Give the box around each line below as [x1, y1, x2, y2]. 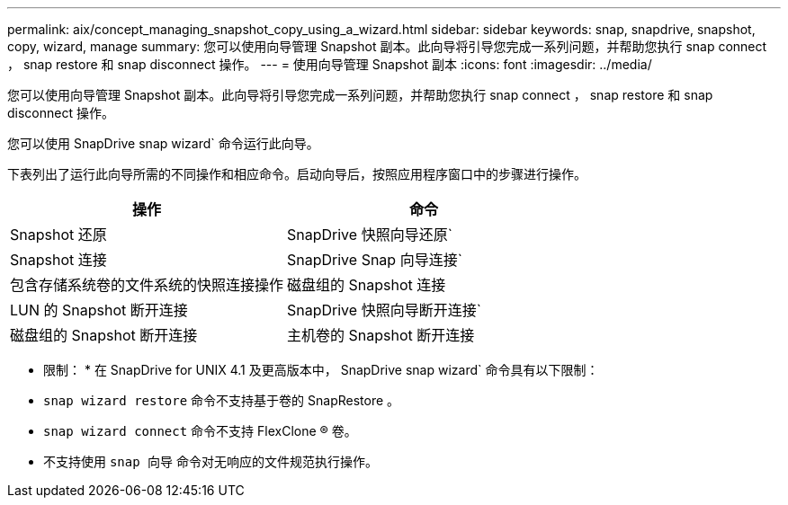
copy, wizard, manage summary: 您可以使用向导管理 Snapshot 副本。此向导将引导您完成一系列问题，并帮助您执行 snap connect [7, 39, 767, 54]
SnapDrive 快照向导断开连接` [287, 301, 481, 319]
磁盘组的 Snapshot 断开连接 [10, 326, 198, 344]
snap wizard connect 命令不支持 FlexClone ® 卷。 [43, 423, 357, 439]
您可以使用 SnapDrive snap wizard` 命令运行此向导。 [7, 136, 319, 151]
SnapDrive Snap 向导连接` [287, 251, 462, 269]
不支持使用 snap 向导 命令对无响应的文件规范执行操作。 [43, 454, 379, 469]
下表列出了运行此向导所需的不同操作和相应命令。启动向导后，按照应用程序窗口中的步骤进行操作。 [7, 166, 587, 182]
